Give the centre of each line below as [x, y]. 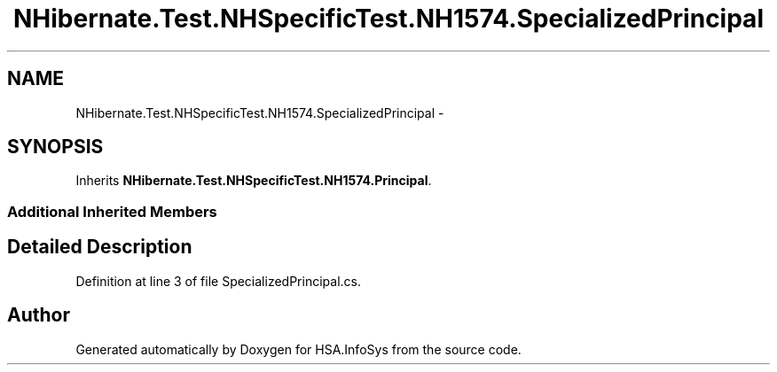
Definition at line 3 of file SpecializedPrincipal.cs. [218, 281]
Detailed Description [100, 247]
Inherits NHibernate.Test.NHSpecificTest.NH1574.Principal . [254, 181]
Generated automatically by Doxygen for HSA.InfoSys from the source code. [298, 349]
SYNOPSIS [55, 147]
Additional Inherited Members [112, 211]
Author [39, 315]
